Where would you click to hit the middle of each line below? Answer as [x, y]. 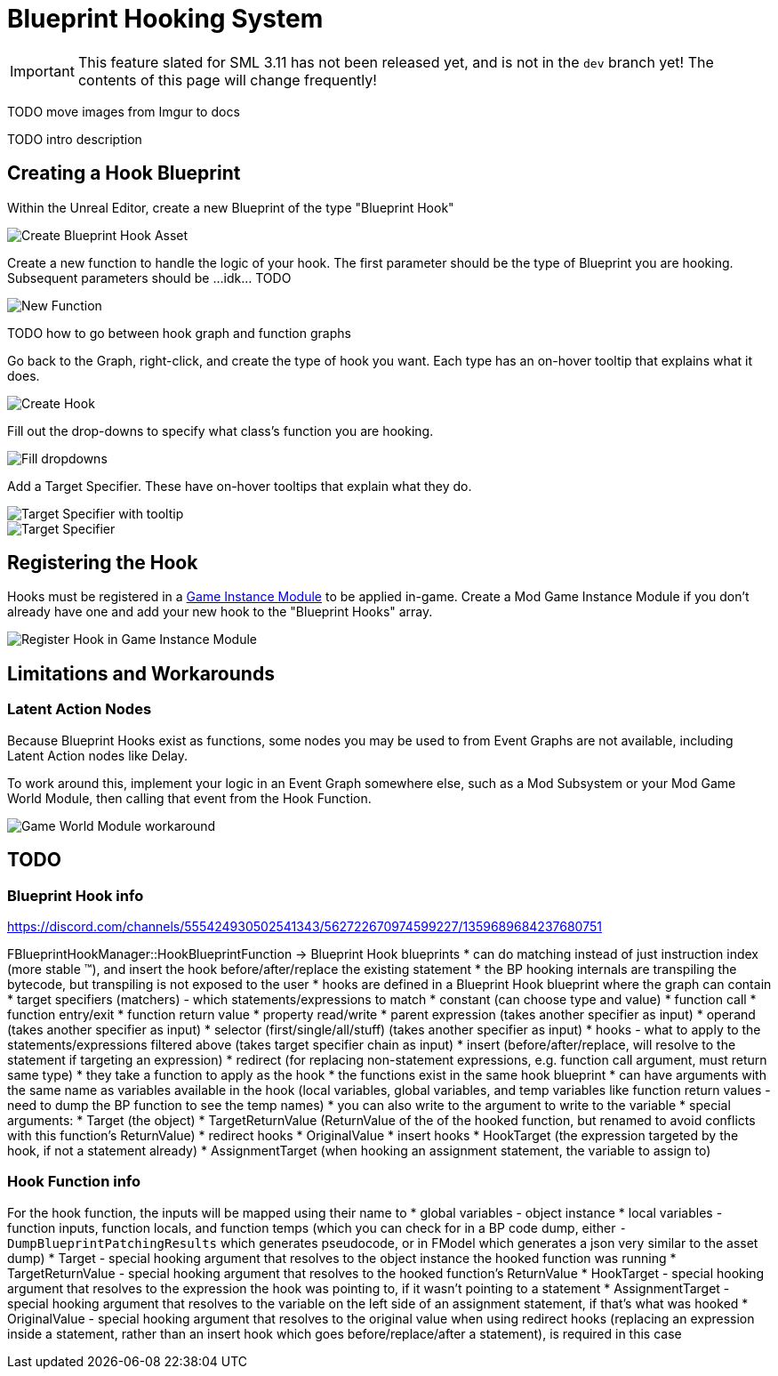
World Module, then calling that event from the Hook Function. [189, 798]
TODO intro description [75, 139]
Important [42, 71]
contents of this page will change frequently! [227, 80]
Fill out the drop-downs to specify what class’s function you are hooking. [221, 431]
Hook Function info [74, 1182]
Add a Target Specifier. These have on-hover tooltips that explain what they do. [240, 486]
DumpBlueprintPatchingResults [112, 1243]
